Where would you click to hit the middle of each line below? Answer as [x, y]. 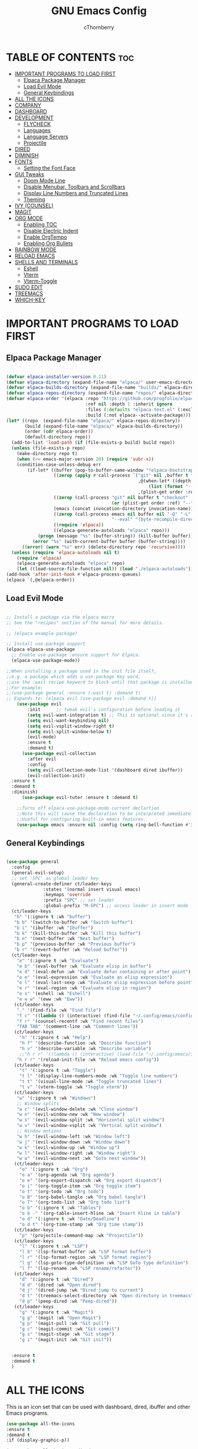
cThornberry [99, 27]
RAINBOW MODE [36, 249]
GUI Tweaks [29, 174]
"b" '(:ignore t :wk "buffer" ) [52, 917]
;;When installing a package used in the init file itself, [82, 671]
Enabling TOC [40, 224]
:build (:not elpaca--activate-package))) [138, 415]
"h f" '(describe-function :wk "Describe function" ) [85, 1043]
